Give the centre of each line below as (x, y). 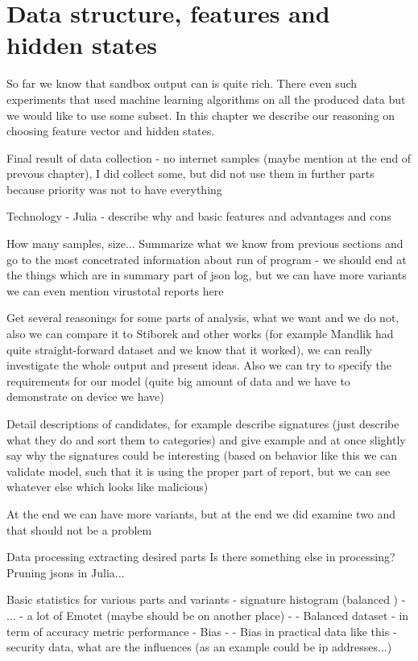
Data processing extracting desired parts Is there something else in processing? (201, 557)
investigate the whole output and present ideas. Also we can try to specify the (199, 365)
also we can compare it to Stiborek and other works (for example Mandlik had (200, 334)
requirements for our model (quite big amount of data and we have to (178, 380)
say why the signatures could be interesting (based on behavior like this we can (202, 455)
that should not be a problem (79, 529)
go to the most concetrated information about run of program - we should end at (207, 259)
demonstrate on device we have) (85, 397)
